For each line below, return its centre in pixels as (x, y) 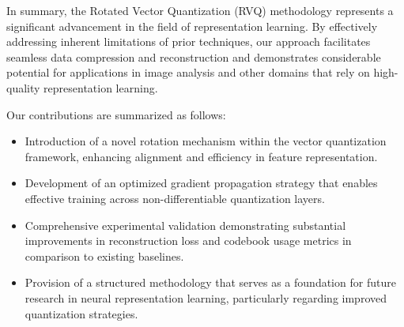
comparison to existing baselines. (104, 256)
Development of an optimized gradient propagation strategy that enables (201, 183)
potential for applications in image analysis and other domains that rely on (188, 72)
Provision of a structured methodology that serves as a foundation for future (210, 282)
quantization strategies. (81, 313)
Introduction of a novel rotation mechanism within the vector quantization (206, 141)
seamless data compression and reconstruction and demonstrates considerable (194, 56)
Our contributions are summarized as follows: (116, 114)
